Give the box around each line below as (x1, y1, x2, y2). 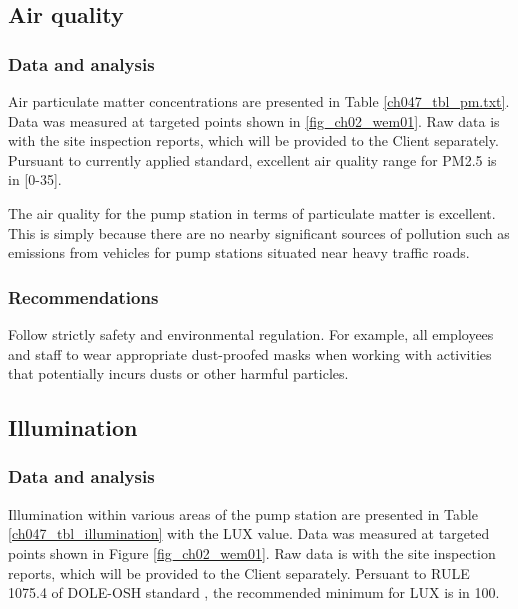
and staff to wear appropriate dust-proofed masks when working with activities (8, 343, 492, 364)
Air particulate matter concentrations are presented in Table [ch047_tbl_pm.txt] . (8, 91, 510, 111)
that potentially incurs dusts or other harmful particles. (8, 363, 349, 384)
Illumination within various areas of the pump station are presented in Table (8, 503, 478, 524)
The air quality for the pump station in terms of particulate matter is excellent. (8, 202, 496, 223)
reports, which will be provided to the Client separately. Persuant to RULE (8, 562, 470, 583)
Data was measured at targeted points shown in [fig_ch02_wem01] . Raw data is (8, 110, 500, 131)
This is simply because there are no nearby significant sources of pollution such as (8, 222, 510, 243)
